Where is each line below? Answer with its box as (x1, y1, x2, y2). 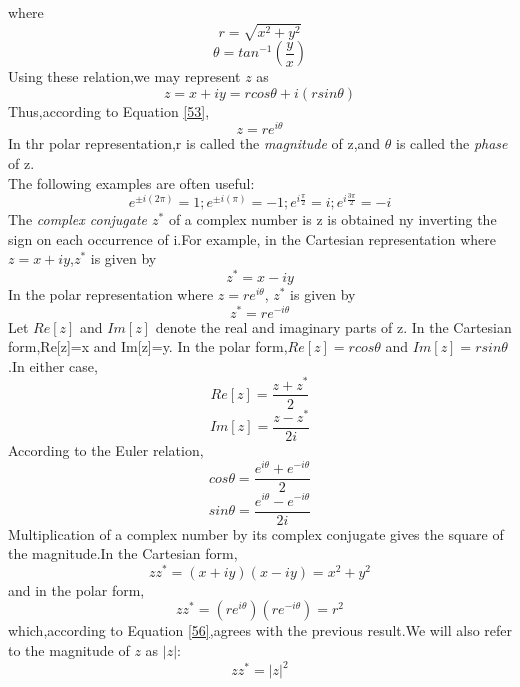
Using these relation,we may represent (8, 66, 241, 87)
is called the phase (396, 133, 508, 154)
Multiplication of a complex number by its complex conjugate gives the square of (8, 523, 504, 544)
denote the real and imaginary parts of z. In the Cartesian (155, 316, 512, 337)
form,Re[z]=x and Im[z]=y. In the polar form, (8, 336, 288, 357)
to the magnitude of (8, 640, 130, 661)
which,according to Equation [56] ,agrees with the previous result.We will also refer (8, 620, 513, 641)
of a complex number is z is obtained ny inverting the (168, 209, 497, 230)
